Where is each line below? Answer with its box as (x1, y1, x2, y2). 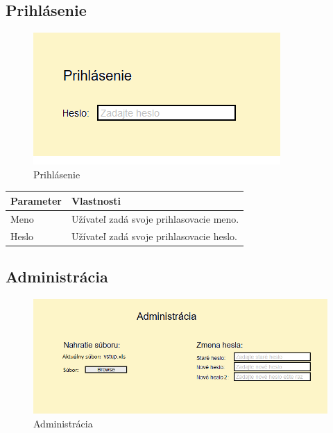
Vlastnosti (71, 193, 121, 207)
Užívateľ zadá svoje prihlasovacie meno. (71, 211, 239, 226)
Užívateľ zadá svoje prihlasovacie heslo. (71, 228, 237, 243)
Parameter (10, 193, 62, 207)
